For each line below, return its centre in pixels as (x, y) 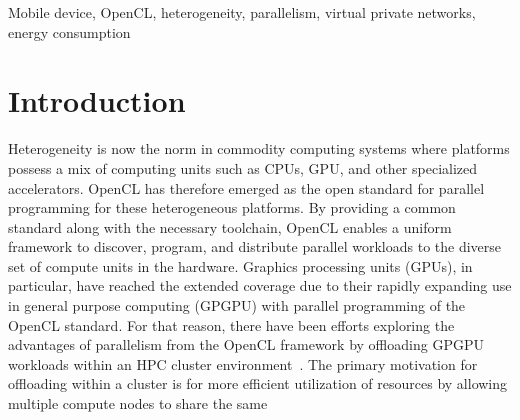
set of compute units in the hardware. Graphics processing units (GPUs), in (240, 265)
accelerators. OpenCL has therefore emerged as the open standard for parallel (246, 187)
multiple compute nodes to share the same (138, 403)
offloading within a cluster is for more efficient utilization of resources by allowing (258, 383)
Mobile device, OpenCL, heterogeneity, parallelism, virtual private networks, (242, 12)
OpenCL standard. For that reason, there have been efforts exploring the (231, 324)
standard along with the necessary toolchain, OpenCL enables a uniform (230, 226)
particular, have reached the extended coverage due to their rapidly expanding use (260, 285)
